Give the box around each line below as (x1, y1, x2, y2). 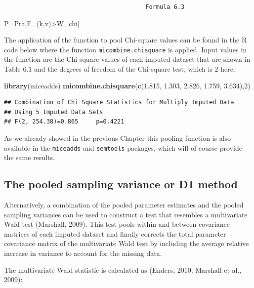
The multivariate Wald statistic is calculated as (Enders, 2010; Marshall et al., (4, 264, 242, 275)
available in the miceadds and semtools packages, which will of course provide (4, 142, 242, 153)
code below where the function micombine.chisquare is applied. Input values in (4, 44, 247, 54)
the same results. (4, 152, 55, 163)
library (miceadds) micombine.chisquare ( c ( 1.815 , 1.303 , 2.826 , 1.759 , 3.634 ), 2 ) (4, 80, 251, 90)
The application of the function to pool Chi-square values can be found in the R (4, 35, 247, 45)
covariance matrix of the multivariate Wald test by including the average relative (4, 238, 249, 248)
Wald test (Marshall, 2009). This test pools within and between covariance (4, 219, 230, 229)
